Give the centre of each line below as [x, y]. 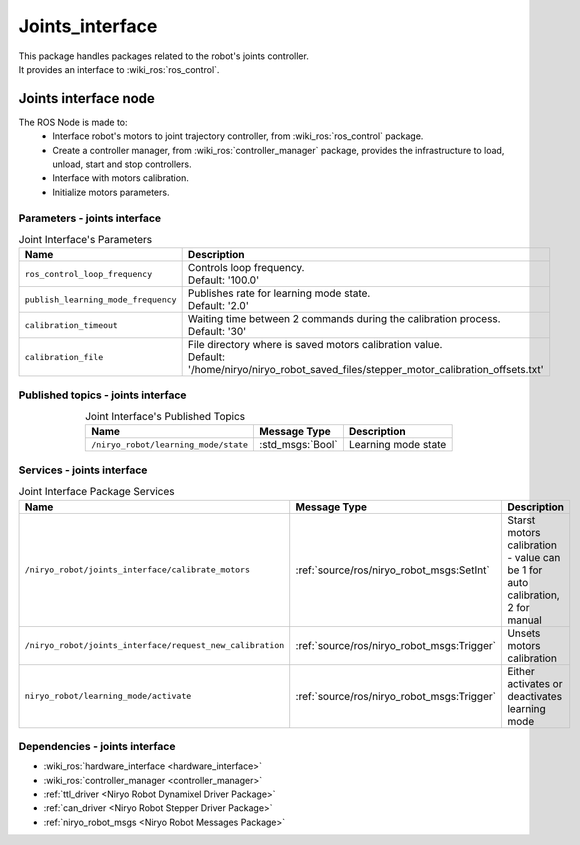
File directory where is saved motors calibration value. [315, 345]
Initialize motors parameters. [111, 192]
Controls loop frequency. [246, 268]
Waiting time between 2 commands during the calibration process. [344, 319]
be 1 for [524, 570]
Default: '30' [217, 332]
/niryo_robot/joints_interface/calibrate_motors [137, 570]
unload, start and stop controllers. [122, 164]
